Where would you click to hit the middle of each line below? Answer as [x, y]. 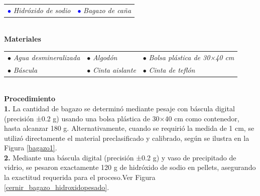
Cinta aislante [114, 69]
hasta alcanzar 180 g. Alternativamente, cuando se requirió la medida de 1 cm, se [129, 128]
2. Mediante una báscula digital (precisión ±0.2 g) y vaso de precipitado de [120, 157]
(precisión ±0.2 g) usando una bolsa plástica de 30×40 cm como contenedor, [122, 118]
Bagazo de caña [107, 10]
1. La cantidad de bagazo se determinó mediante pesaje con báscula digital [119, 108]
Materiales [23, 39]
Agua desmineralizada [47, 57]
